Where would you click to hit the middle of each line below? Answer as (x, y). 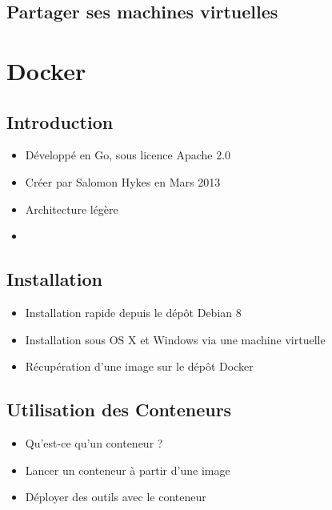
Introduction (60, 121)
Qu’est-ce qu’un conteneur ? (94, 442)
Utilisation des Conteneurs (119, 410)
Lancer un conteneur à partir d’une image (128, 470)
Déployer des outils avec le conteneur (116, 497)
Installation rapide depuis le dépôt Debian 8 (133, 312)
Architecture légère (72, 209)
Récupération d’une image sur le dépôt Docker (139, 366)
